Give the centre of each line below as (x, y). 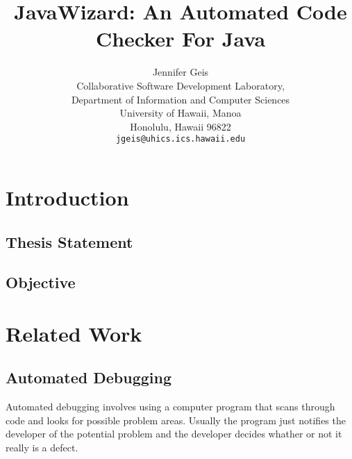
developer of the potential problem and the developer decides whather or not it (174, 434)
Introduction (67, 197)
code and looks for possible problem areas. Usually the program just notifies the (176, 420)
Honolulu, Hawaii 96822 (181, 126)
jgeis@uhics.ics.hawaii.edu (181, 139)
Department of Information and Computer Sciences (181, 99)
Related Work (74, 333)
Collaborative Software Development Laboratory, (181, 85)
